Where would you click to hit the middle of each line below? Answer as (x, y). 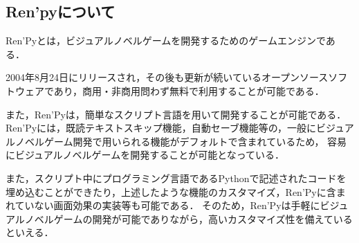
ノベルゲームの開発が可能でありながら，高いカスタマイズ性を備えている (188, 218)
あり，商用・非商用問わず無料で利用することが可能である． (189, 90)
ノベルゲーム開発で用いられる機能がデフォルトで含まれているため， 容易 (181, 141)
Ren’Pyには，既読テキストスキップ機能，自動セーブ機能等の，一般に (161, 128)
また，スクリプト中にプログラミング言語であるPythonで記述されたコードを (176, 178)
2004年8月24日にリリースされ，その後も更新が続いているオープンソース (167, 77)
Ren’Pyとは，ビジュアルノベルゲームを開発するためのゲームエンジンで (166, 40)
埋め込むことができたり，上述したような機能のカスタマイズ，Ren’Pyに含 (171, 191)
